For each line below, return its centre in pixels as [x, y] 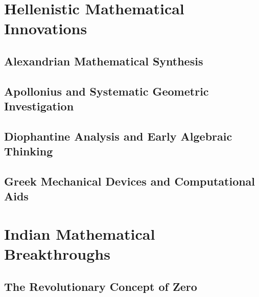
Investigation [39, 106]
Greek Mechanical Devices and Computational [130, 181]
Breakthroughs [57, 254]
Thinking [29, 151]
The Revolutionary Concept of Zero [101, 286]
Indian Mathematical [80, 234]
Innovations [46, 28]
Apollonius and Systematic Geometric [107, 91]
